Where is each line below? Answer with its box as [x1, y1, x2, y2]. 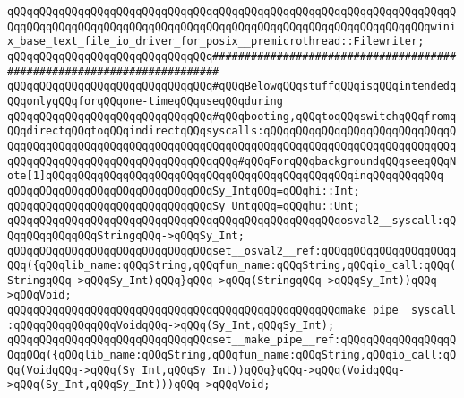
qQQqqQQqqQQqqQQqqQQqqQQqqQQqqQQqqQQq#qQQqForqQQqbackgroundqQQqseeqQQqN [7, 154, 457, 168]
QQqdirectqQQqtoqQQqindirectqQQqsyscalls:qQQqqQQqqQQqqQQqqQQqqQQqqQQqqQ [7, 125, 457, 138]
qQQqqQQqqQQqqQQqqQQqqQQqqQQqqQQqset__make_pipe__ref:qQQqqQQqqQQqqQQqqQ [7, 333, 457, 347]
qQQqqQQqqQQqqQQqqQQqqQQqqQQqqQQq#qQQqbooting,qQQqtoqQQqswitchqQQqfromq [7, 109, 457, 123]
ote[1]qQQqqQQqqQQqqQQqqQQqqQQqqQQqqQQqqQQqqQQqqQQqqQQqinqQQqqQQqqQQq [7, 169, 443, 183]
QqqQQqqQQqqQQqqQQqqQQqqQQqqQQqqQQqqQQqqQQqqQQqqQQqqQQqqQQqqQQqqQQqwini [7, 20, 457, 33]
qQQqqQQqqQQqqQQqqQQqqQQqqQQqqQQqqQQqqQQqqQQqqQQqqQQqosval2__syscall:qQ [7, 214, 457, 228]
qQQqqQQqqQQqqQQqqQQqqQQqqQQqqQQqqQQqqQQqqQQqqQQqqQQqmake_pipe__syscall [7, 304, 457, 317]
